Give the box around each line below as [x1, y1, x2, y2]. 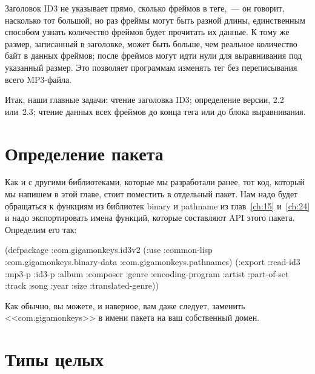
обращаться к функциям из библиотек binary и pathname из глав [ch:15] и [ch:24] [5, 199, 310, 212]
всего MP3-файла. [5, 73, 72, 85]
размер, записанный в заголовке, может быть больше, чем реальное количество [5, 37, 297, 50]
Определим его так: [5, 223, 77, 235]
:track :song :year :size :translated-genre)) [5, 279, 159, 292]
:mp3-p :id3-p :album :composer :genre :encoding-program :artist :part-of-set [5, 267, 289, 280]
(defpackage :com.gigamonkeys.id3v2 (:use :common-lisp [5, 243, 213, 256]
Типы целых [5, 347, 104, 372]
